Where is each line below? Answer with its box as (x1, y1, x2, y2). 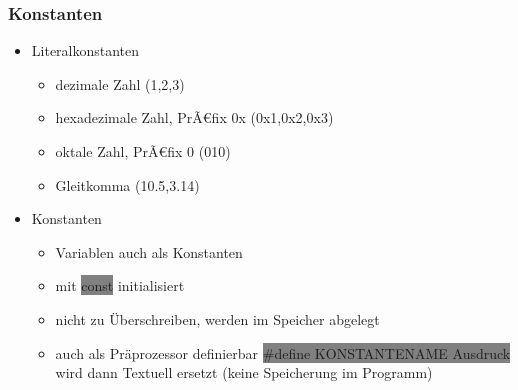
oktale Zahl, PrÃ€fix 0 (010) (55, 141, 231, 161)
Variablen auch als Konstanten (55, 241, 243, 262)
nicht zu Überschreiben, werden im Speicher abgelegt (55, 308, 380, 329)
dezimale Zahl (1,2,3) (55, 73, 185, 94)
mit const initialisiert (55, 275, 185, 296)
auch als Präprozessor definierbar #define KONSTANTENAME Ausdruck (55, 342, 511, 363)
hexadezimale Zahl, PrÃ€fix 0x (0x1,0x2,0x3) (55, 107, 334, 128)
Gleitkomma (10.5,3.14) (55, 174, 200, 195)
